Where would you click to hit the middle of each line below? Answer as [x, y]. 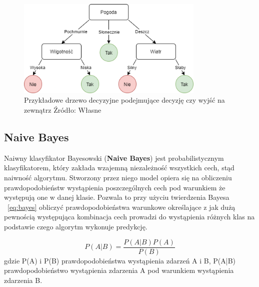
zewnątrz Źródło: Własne [63, 110]
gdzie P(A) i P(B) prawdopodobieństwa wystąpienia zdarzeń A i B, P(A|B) [120, 260]
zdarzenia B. [23, 280]
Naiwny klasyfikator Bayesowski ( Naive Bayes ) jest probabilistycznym [114, 158]
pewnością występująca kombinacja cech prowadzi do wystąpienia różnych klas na [129, 217]
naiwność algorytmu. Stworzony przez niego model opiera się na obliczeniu [118, 178]
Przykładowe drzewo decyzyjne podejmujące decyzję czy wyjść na [124, 100]
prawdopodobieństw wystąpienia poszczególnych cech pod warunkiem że [115, 187]
